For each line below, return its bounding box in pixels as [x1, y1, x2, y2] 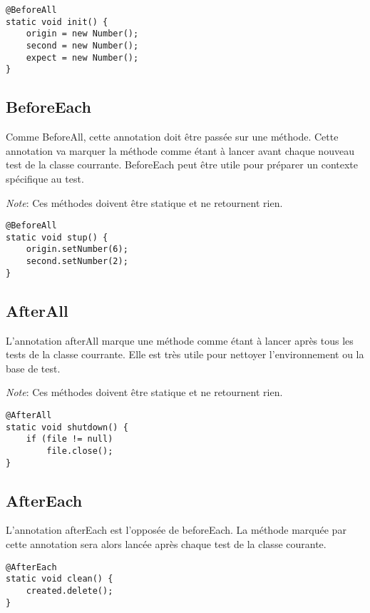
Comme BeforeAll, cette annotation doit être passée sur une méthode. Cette [6, 129, 339, 144]
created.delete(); [26, 585, 113, 596]
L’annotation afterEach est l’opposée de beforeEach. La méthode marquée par [6, 522, 346, 537]
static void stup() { [6, 232, 108, 243]
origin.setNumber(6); [26, 244, 128, 255]
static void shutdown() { [6, 422, 128, 432]
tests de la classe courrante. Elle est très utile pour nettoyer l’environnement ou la [6, 347, 364, 362]
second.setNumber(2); [26, 256, 128, 267]
